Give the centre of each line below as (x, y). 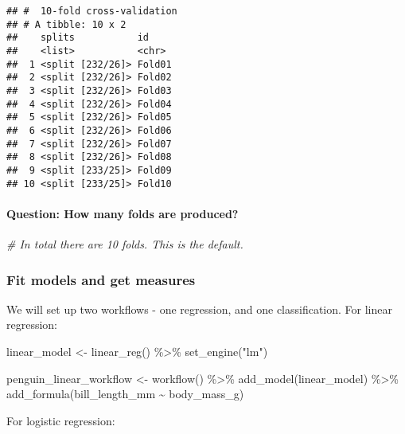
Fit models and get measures (101, 279)
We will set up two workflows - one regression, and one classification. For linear (199, 309)
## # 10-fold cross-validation (92, 11)
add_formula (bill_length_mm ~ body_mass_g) (125, 394)
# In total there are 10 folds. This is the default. (125, 243)
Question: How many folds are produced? (123, 213)
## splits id (78, 38)
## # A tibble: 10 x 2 (66, 24)
